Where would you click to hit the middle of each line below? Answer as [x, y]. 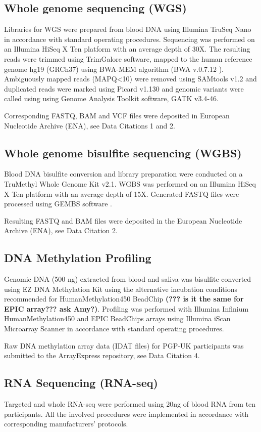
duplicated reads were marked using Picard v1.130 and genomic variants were [124, 88]
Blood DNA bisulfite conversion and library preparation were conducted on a [123, 174]
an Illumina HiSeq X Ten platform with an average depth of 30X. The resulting [127, 49]
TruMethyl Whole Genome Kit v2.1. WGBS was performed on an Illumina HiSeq [130, 183]
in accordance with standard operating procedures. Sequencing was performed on [129, 39]
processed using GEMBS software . [58, 204]
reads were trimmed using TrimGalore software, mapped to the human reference [128, 58]
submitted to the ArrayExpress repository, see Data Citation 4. [102, 355]
